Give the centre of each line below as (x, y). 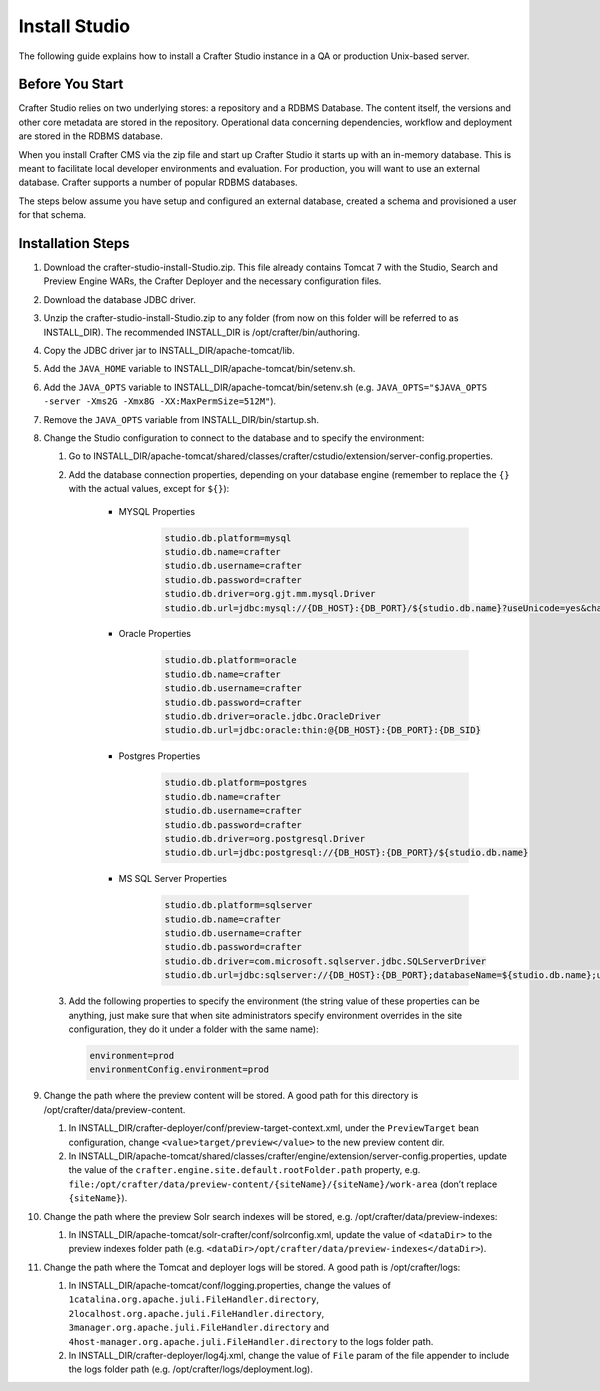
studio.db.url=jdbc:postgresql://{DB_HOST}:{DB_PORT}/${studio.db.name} (346, 853)
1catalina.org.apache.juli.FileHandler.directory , (194, 1299)
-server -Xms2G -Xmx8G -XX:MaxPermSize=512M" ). (160, 401)
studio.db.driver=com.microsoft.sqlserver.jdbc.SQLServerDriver (325, 961)
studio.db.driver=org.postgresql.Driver (264, 838)
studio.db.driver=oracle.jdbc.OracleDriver (273, 716)
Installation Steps (74, 243)
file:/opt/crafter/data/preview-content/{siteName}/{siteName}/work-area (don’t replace (283, 1184)
